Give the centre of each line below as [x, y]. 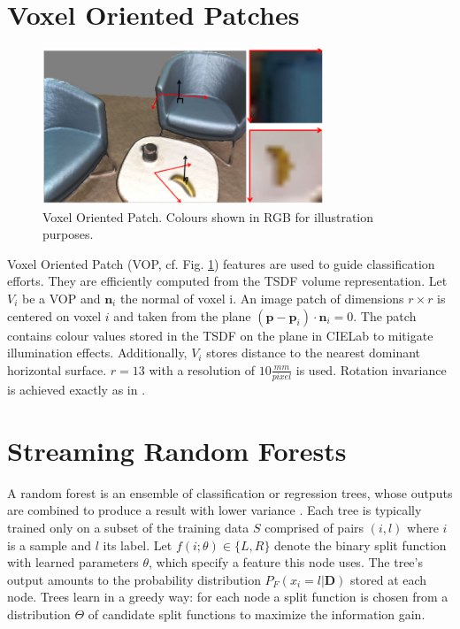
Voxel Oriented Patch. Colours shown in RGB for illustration [208, 216]
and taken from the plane [182, 315]
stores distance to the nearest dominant [314, 353]
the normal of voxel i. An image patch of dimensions [262, 298]
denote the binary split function [360, 545]
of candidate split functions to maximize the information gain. [257, 614]
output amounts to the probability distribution [134, 579]
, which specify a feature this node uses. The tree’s [286, 562]
